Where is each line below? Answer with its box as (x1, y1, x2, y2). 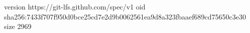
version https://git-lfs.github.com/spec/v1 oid (4, 1, 146, 11)
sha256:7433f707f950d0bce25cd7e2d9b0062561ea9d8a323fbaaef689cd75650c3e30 (4, 11, 246, 21)
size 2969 (4, 21, 32, 31)
